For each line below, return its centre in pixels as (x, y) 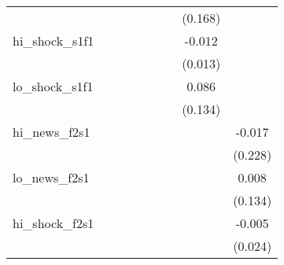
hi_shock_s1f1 (53, 40)
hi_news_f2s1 (52, 132)
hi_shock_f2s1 (53, 223)
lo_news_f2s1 (51, 177)
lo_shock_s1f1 (53, 86)
